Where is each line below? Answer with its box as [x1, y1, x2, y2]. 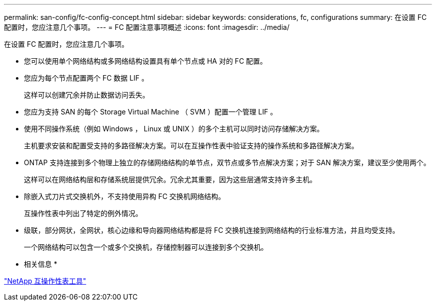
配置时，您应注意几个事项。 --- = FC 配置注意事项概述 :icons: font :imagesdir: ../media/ [4, 23, 290, 31]
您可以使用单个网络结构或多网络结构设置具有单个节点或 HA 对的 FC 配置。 [24, 57, 267, 65]
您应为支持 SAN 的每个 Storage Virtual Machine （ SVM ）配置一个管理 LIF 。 [24, 107, 277, 116]
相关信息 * [24, 260, 57, 268]
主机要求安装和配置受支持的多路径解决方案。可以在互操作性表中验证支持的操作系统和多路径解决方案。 [24, 141, 358, 150]
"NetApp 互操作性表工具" [4, 277, 87, 285]
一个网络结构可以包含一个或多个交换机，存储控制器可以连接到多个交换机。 [24, 243, 268, 251]
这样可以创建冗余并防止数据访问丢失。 [24, 91, 149, 99]
